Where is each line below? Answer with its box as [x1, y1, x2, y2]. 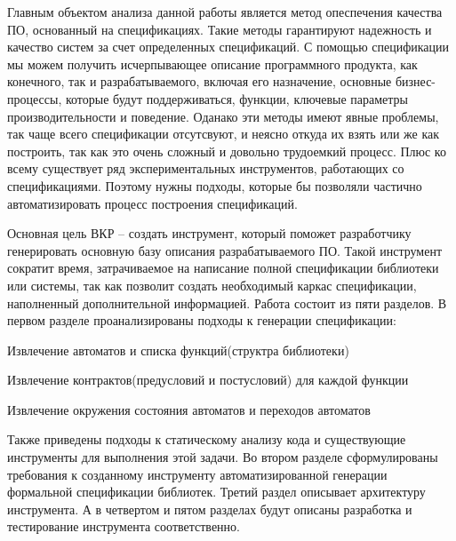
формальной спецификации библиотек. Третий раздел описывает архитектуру [7, 482, 426, 501]
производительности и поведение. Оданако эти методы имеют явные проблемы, [7, 107, 439, 125]
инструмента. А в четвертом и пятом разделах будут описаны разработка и [7, 499, 412, 518]
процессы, [7, 89, 62, 107]
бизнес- [395, 72, 436, 91]
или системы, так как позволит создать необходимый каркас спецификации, [7, 275, 417, 294]
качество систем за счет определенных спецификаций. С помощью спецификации [7, 37, 450, 56]
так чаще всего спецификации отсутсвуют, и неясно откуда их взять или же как [7, 124, 440, 143]
